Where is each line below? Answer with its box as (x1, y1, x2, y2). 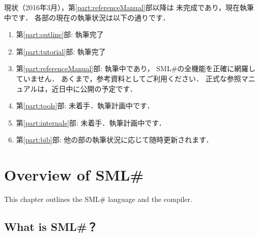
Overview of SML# (4, 164, 144, 185)
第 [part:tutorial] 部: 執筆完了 (16, 46, 106, 56)
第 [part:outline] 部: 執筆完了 (16, 29, 104, 40)
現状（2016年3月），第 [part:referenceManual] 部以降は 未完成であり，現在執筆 (4, 2, 254, 12)
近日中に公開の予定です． (51, 83, 137, 94)
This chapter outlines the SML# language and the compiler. (4, 194, 192, 204)
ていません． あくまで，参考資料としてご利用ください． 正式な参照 (16, 73, 241, 83)
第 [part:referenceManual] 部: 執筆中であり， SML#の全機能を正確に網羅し (16, 63, 256, 74)
